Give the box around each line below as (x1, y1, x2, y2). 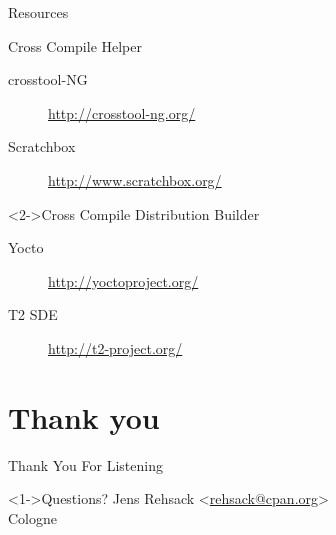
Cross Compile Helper (8, 35, 142, 56)
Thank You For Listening (8, 454, 163, 475)
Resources (8, 2, 69, 22)
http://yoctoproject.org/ (48, 270, 199, 291)
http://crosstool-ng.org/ (48, 102, 196, 123)
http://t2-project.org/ (48, 337, 183, 358)
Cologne (8, 507, 57, 528)
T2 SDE (8, 304, 58, 325)
